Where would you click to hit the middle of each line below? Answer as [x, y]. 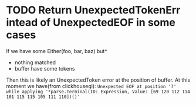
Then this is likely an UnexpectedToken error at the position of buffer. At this [98, 80]
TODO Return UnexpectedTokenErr [93, 10]
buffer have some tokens [45, 68]
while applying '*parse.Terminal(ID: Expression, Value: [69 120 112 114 [98, 92]
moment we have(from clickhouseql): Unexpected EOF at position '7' [91, 86]
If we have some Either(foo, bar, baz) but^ [57, 51]
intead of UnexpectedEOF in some [91, 22]
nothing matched [35, 62]
